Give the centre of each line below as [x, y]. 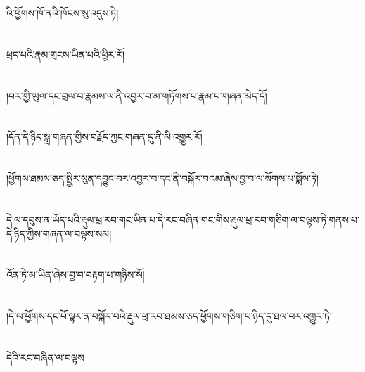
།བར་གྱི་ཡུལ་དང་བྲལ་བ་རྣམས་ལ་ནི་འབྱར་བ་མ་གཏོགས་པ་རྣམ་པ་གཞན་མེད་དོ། [137, 95]
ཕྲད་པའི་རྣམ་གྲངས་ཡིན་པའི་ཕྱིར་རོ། [66, 54]
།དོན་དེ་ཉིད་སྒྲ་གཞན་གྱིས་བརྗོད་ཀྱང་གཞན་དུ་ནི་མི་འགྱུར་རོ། [104, 137]
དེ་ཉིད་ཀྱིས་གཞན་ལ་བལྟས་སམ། [59, 233]
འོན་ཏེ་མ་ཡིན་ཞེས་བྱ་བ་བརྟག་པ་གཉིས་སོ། [76, 275]
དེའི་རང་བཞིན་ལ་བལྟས [45, 357]
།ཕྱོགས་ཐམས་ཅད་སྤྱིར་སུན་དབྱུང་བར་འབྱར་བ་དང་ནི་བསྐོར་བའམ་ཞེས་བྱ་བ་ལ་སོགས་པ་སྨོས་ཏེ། [163, 178]
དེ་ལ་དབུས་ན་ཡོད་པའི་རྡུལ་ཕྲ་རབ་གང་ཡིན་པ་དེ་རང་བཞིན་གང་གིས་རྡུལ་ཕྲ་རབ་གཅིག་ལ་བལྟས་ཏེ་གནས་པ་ [183, 219]
